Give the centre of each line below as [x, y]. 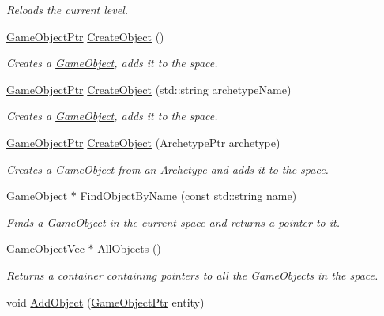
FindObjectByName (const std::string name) [188, 196]
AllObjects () [129, 248]
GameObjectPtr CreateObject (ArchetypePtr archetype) [143, 142]
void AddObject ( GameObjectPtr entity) [105, 301]
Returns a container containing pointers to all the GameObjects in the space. [192, 275]
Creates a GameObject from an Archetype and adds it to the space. [168, 169]
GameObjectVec [45, 248]
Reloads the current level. [68, 9]
